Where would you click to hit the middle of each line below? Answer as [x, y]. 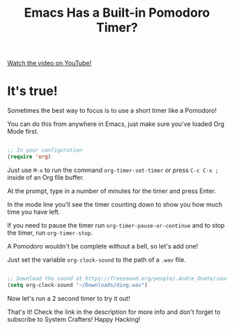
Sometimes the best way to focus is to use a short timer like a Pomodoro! [112, 111]
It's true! [32, 91]
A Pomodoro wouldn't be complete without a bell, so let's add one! [103, 246]
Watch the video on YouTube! [49, 63]
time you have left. [34, 212]
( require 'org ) [29, 157]
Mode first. [23, 132]
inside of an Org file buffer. [46, 177]
